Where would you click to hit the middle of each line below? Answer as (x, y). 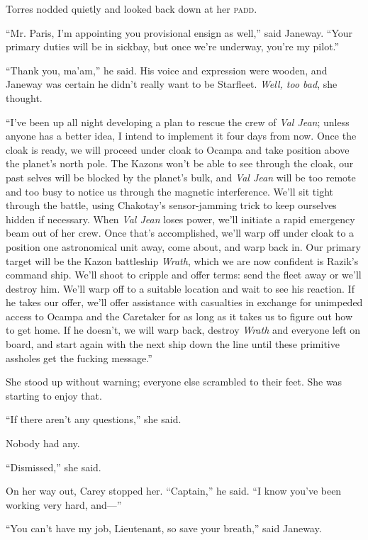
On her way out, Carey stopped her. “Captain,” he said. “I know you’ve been (174, 491)
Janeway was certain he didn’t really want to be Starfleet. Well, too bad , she (172, 84)
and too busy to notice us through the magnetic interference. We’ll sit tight (169, 191)
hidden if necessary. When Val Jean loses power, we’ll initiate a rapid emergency (180, 219)
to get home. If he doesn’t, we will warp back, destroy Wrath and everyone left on (183, 330)
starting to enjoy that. (54, 395)
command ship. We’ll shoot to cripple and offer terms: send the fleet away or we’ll (184, 275)
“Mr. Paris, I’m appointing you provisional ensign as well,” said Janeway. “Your (179, 32)
